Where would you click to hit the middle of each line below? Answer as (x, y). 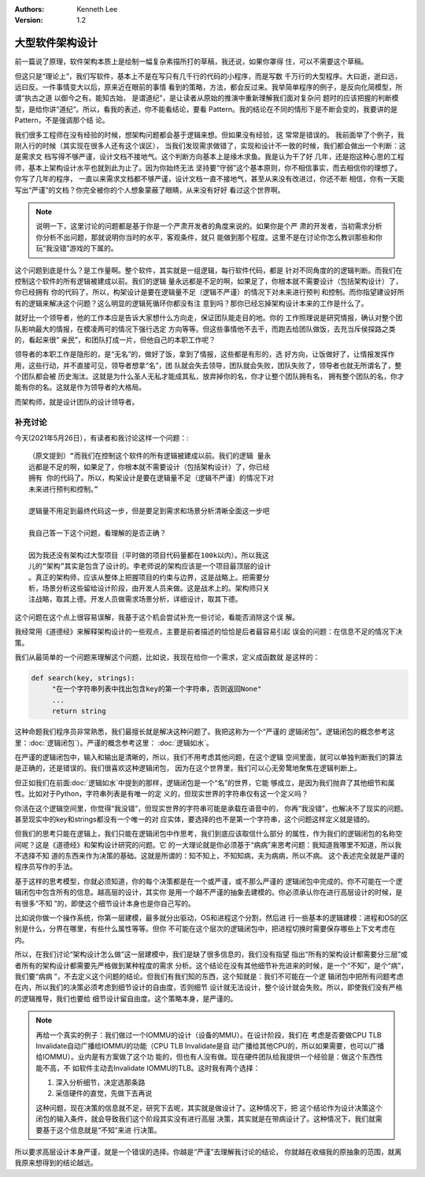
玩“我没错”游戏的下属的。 (77, 248)
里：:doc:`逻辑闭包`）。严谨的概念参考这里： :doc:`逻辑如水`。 (114, 743)
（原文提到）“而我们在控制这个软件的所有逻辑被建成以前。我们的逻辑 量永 (150, 456)
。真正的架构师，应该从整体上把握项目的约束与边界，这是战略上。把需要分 (149, 577)
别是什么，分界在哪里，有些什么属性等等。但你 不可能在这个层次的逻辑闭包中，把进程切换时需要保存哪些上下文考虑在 (205, 929)
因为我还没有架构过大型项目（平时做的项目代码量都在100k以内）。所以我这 (149, 555)
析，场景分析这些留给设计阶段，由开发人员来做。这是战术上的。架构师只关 (149, 588)
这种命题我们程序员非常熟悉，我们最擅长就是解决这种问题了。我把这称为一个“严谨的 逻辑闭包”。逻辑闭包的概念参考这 (205, 732)
